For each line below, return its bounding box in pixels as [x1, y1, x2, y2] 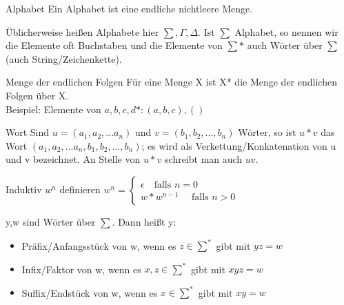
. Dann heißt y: [112, 214, 176, 228]
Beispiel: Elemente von [6, 101, 101, 116]
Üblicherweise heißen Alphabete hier [6, 24, 159, 39]
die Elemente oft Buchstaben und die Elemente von [6, 38, 223, 52]
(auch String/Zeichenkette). [6, 51, 122, 66]
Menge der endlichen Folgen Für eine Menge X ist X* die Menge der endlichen [6, 75, 337, 89]
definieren [59, 181, 101, 196]
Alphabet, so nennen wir [234, 24, 338, 39]
